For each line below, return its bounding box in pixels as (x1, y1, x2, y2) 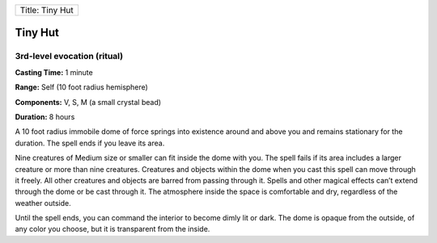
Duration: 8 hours (15, 111, 75, 121)
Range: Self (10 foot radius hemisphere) (15, 82, 149, 92)
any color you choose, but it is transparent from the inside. (15, 224, 210, 234)
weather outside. (15, 198, 72, 207)
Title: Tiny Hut (19, 5, 74, 15)
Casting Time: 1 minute (15, 67, 93, 77)
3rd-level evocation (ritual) (15, 51, 124, 62)
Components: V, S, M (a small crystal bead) (15, 97, 162, 107)
